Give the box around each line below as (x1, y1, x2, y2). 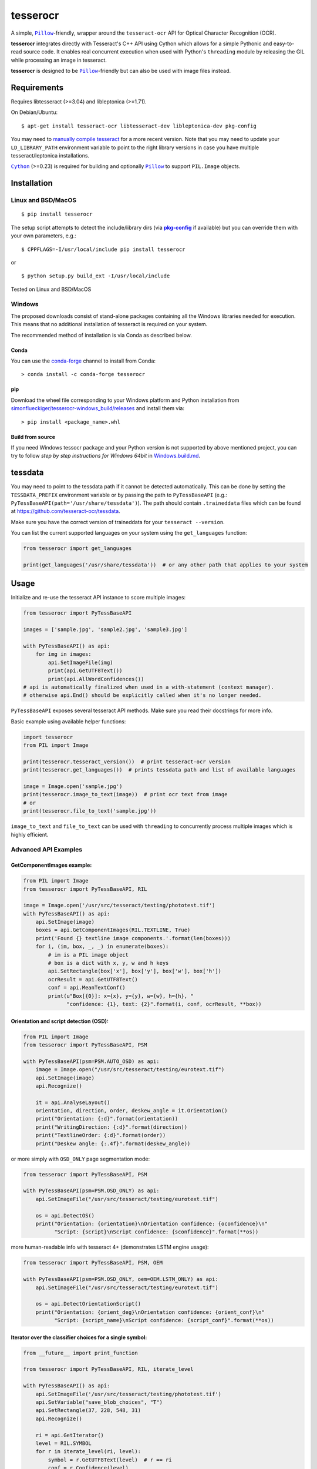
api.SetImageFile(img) (48, 659, 114, 666)
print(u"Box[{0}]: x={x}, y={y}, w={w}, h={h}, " (48, 992, 194, 999)
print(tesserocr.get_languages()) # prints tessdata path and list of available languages (23, 767, 296, 773)
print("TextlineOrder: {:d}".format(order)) (35, 1132, 166, 1139)
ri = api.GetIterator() (35, 1431, 104, 1438)
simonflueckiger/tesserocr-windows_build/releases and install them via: (11, 405, 185, 412)
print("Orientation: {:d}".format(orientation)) (35, 1115, 178, 1122)
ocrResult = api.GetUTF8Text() (48, 976, 138, 982)
